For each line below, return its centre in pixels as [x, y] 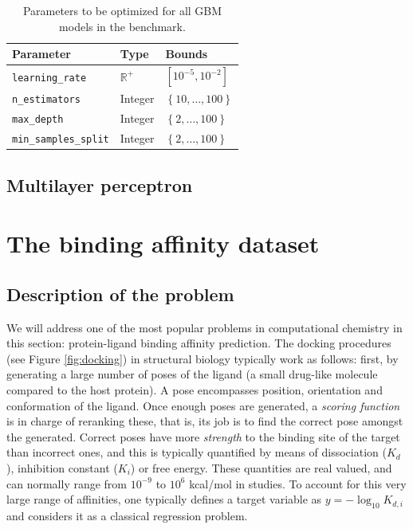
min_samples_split [61, 140]
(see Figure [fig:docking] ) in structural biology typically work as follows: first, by [203, 358]
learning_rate [49, 78]
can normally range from [67, 483]
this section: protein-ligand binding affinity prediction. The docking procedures [199, 343]
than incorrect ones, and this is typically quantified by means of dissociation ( [197, 452]
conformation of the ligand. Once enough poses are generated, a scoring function [203, 405]
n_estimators [46, 100]
